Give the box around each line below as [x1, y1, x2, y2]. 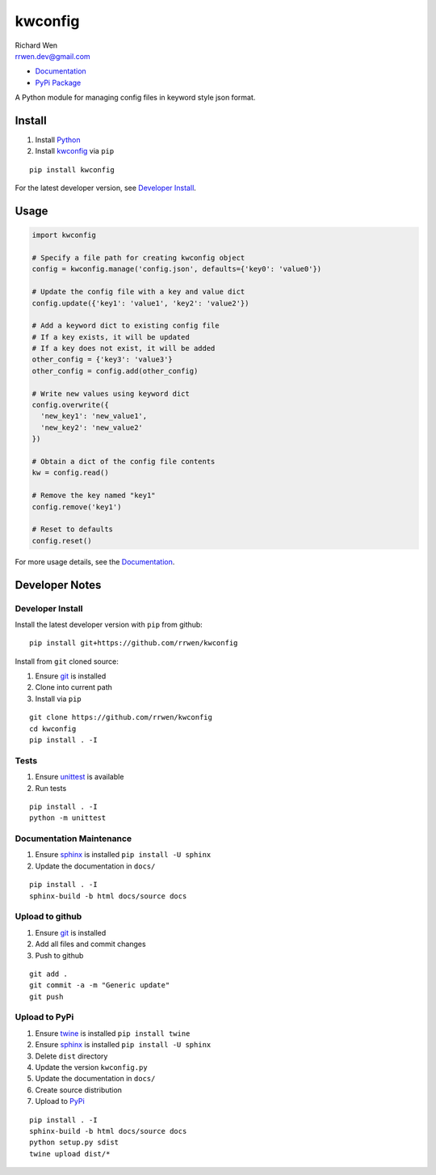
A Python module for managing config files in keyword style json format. [15, 93, 256, 103]
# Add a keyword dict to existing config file [31, 321, 220, 331]
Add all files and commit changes [35, 939, 146, 949]
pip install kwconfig [29, 165, 115, 174]
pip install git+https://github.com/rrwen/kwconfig [29, 639, 238, 648]
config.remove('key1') [31, 502, 122, 511]
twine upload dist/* [29, 1149, 111, 1158]
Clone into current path [35, 683, 113, 692]
